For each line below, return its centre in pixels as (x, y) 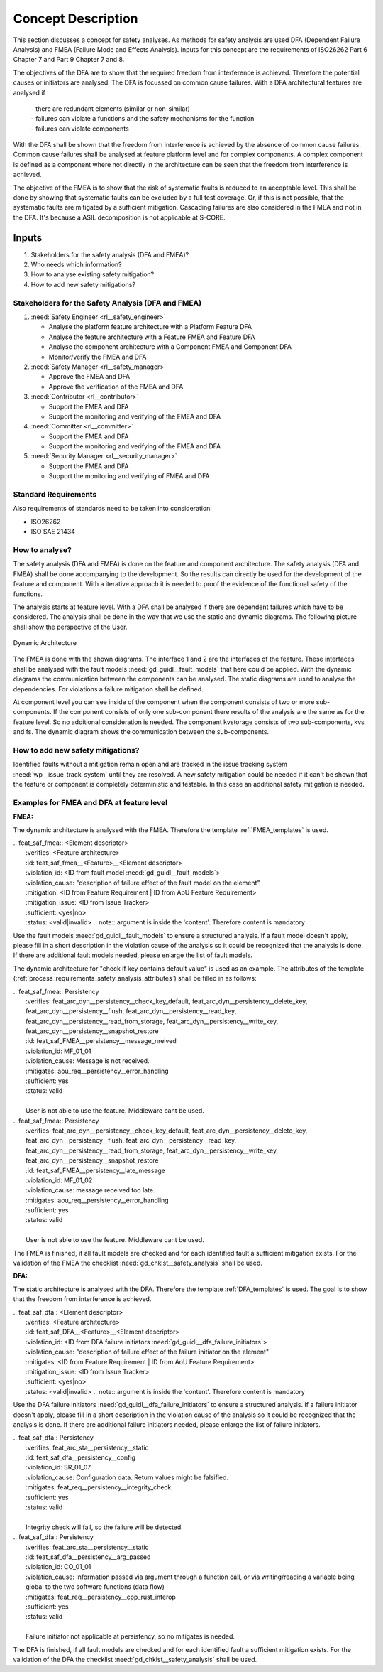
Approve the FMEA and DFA (89, 377)
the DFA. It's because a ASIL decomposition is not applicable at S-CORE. (119, 217)
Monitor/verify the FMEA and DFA (98, 357)
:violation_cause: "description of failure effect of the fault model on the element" (143, 883)
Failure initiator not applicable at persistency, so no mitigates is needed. (131, 1636)
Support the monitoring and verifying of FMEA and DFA (129, 476)
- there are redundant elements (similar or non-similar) (111, 108)
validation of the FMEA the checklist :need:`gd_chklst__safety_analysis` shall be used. (138, 1263)
